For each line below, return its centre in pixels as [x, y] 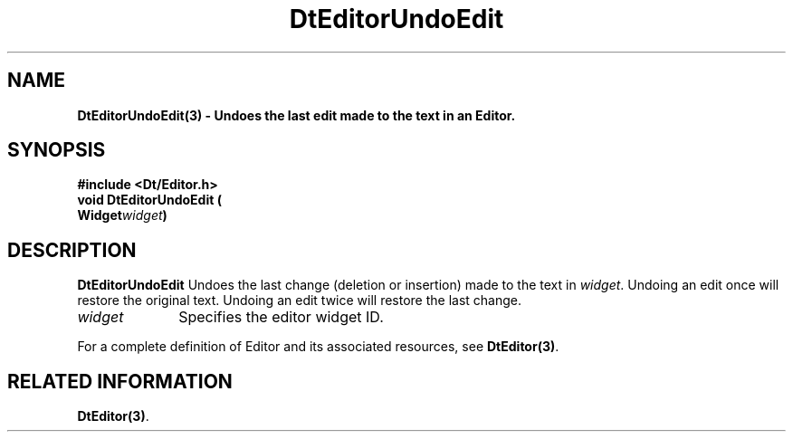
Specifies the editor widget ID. [281, 317]
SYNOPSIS [57, 150]
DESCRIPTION [72, 250]
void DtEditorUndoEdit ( [149, 200]
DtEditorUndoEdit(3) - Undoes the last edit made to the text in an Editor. [296, 115]
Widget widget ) [122, 215]
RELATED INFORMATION [120, 381]
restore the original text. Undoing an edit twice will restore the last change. [300, 301]
